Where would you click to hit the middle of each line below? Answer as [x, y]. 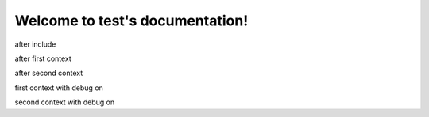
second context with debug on [65, 102]
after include [35, 44]
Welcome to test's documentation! [131, 21]
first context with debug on [59, 88]
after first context [43, 58]
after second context [49, 73]
